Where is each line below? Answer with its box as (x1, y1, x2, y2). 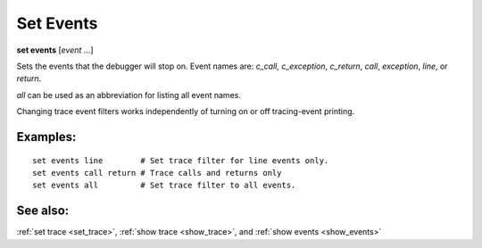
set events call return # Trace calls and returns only (32, 168, 282, 178)
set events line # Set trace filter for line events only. (32, 155, 329, 165)
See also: (16, 203, 70, 219)
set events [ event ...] (16, 45, 94, 55)
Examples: (16, 129, 77, 145)
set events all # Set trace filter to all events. (32, 180, 296, 191)
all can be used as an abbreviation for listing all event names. (16, 89, 241, 100)
